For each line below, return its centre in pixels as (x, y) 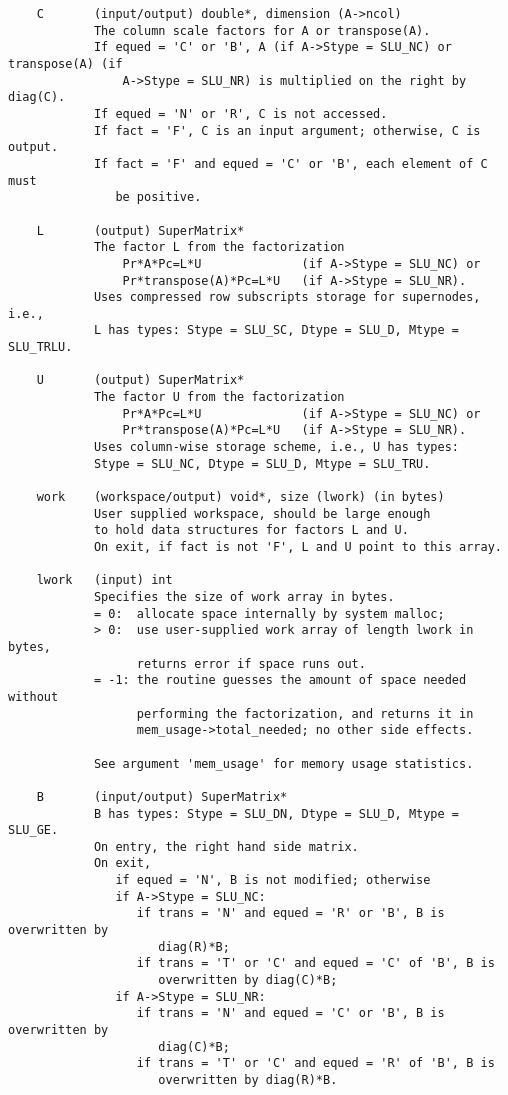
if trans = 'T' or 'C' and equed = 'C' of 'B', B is (315, 963)
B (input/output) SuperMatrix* (162, 796)
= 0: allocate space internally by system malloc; (269, 613)
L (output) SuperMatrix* (140, 230)
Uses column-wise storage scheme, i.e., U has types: (276, 447)
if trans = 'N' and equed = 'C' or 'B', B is (290, 1013)
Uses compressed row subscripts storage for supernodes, (287, 297)
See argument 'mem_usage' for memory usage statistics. (283, 763)
